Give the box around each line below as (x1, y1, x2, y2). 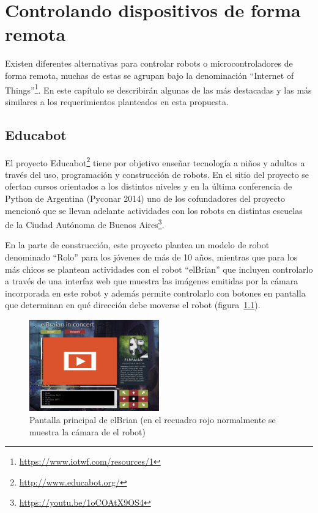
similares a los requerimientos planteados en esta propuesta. (5, 95, 229, 108)
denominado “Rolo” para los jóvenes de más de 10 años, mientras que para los (5, 251, 298, 264)
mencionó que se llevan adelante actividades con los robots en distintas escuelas (5, 204, 303, 216)
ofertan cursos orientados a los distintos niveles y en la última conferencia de (5, 180, 292, 193)
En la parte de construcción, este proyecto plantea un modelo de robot (5, 238, 270, 251)
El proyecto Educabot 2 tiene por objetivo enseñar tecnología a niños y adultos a (5, 154, 305, 169)
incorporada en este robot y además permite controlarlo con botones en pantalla (5, 286, 306, 299)
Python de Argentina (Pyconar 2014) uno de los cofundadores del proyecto (5, 191, 286, 204)
